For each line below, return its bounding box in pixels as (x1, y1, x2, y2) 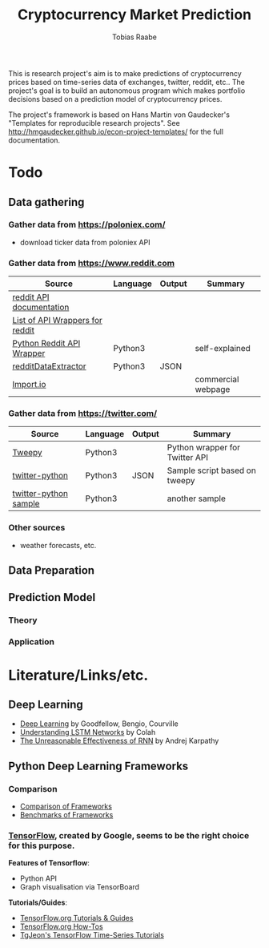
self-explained (195, 343, 251, 354)
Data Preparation (8, 563, 94, 578)
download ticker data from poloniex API (19, 237, 151, 247)
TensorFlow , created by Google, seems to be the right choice (8, 829, 250, 841)
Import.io (12, 379, 46, 390)
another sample (167, 493, 227, 504)
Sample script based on (167, 465, 256, 476)
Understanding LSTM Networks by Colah (19, 728, 156, 737)
